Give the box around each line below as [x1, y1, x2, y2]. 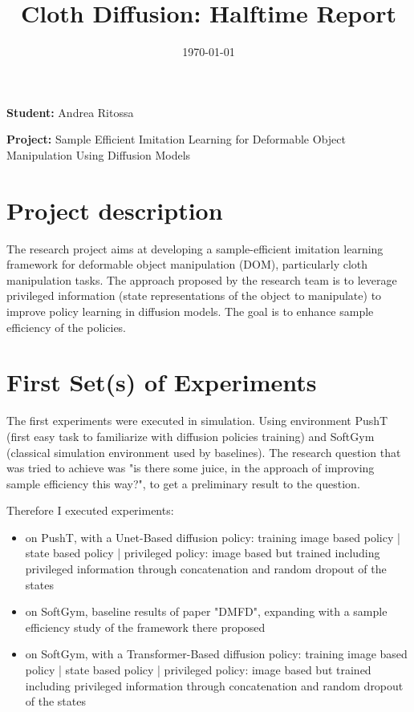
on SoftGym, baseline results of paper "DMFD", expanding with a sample [25, 603, 388, 620]
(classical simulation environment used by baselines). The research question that [6, 443, 401, 460]
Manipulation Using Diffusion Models [6, 146, 191, 163]
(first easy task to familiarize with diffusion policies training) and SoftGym [6, 427, 375, 444]
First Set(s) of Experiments [6, 366, 317, 398]
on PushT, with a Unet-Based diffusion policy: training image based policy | [25, 528, 400, 545]
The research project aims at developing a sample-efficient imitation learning [6, 240, 384, 257]
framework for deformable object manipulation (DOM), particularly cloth [6, 256, 368, 273]
